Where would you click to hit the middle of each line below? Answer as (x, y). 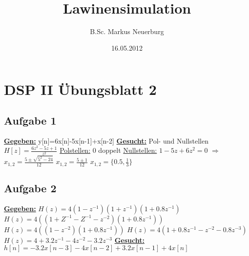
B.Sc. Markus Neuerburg (127, 31)
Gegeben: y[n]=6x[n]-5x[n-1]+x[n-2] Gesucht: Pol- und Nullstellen (106, 140)
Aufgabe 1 (30, 120)
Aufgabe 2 (30, 188)
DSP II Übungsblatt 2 (80, 89)
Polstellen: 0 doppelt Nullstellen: (108, 150)
